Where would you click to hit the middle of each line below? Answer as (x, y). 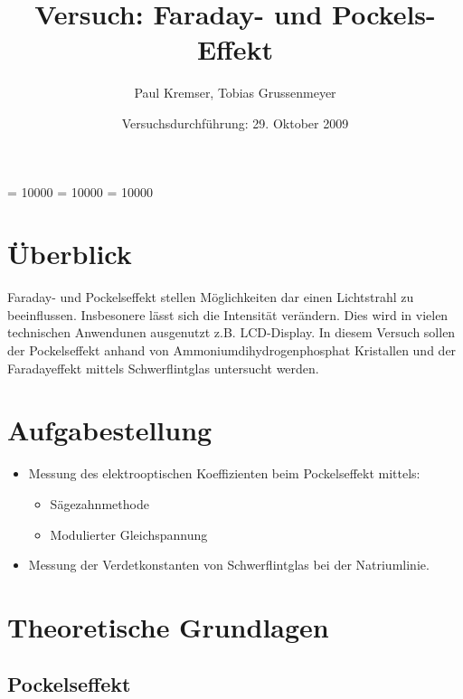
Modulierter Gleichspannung (129, 534)
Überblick (70, 254)
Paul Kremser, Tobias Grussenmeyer (235, 93)
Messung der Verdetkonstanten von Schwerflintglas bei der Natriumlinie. (229, 565)
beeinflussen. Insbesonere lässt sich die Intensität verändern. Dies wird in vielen (228, 314)
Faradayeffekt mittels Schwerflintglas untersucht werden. (163, 368)
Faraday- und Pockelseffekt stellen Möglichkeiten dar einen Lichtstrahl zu (211, 297)
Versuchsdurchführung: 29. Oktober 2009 (235, 123)
